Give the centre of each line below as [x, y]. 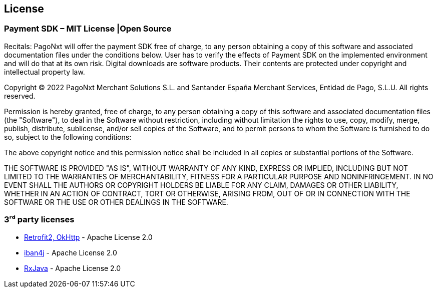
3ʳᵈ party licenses [39, 220]
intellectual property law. [45, 72]
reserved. [20, 96]
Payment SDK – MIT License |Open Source [88, 29]
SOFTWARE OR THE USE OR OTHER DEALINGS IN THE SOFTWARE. [116, 202]
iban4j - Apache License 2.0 [71, 252]
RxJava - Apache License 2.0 [73, 268]
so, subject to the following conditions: [68, 137]
